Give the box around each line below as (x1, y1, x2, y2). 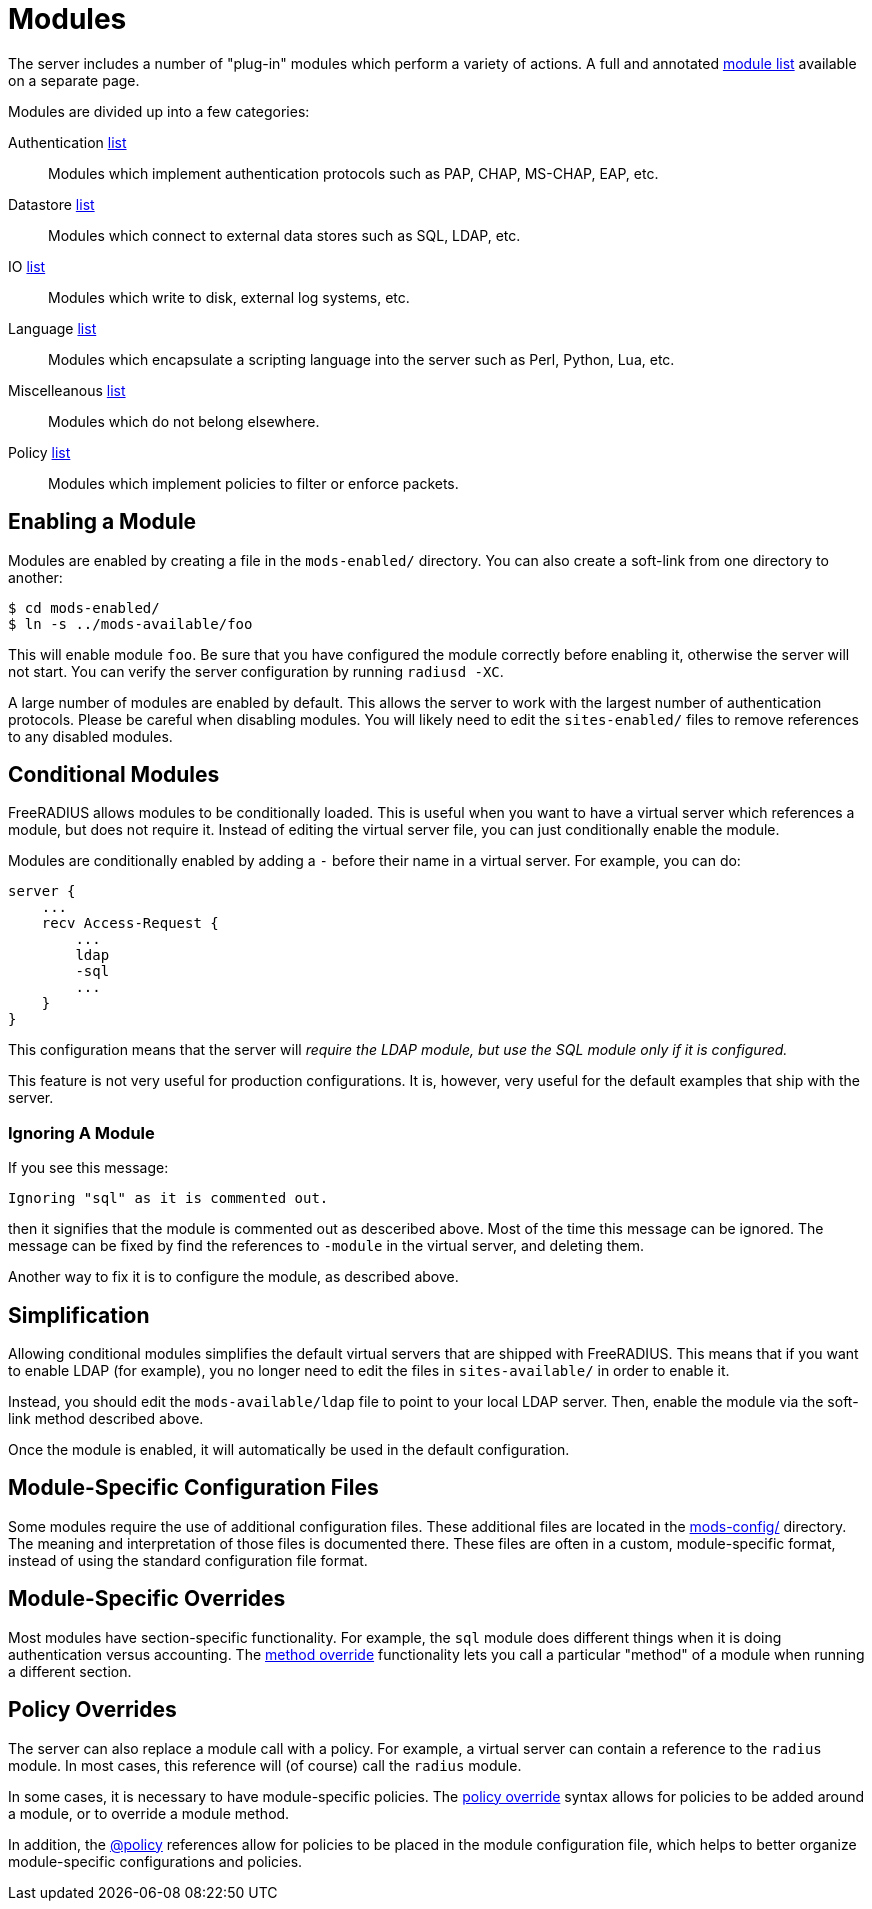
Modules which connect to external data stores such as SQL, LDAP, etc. (48, 226, 521, 244)
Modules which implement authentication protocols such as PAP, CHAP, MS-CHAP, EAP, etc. (48, 164, 659, 182)
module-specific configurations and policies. (8, 1852, 303, 1870)
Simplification (8, 1302, 150, 1328)
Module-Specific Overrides (8, 1586, 286, 1612)
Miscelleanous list (8, 381, 126, 399)
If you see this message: (8, 1159, 169, 1177)
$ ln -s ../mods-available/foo (8, 615, 253, 632)
